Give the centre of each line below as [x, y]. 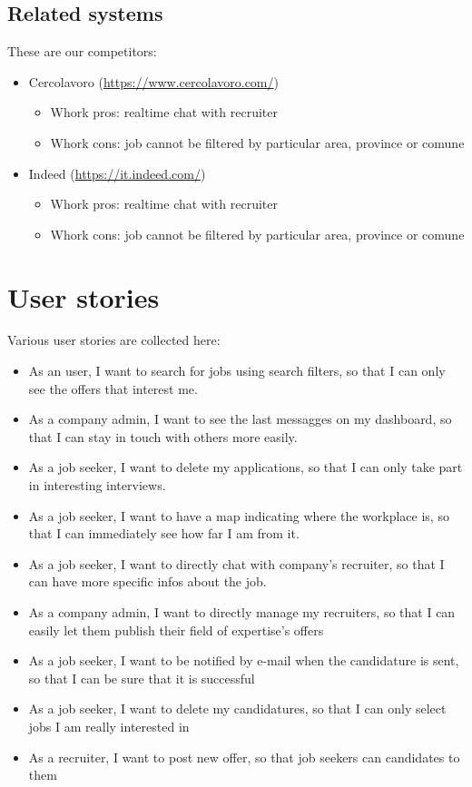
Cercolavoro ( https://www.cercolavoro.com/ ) [153, 81]
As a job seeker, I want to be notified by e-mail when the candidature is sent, [244, 660]
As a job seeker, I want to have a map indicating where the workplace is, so [239, 515]
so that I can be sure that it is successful [142, 678]
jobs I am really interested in [109, 726]
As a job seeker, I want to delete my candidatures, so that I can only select [237, 708]
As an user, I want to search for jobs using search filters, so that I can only [237, 371]
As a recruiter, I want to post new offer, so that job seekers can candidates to [244, 757]
